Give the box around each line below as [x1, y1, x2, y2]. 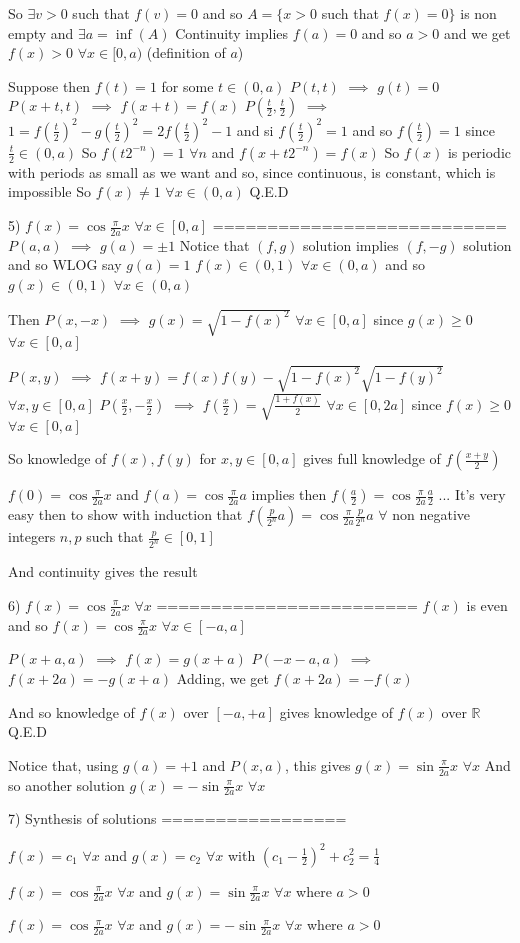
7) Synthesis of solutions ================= [8, 808, 347, 829]
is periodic [447, 141, 512, 162]
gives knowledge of [279, 701, 393, 722]
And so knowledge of [8, 701, 135, 722]
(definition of [146, 42, 226, 63]
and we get [443, 22, 511, 43]
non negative [392, 504, 471, 525]
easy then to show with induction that [8, 504, 243, 525]
